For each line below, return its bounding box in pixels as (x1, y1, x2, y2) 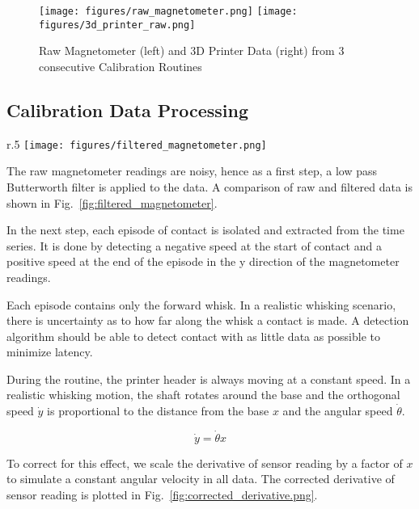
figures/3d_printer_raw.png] (39, 19, 196, 31)
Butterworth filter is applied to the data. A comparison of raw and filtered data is (6, 178, 413, 195)
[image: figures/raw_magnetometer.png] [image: (39, 6, 298, 17)
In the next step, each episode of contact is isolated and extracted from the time (6, 221, 404, 238)
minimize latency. (6, 343, 93, 360)
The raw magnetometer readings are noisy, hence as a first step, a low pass (6, 162, 377, 179)
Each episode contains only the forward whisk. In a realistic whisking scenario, (6, 296, 396, 313)
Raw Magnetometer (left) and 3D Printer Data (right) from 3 (39, 42, 345, 59)
